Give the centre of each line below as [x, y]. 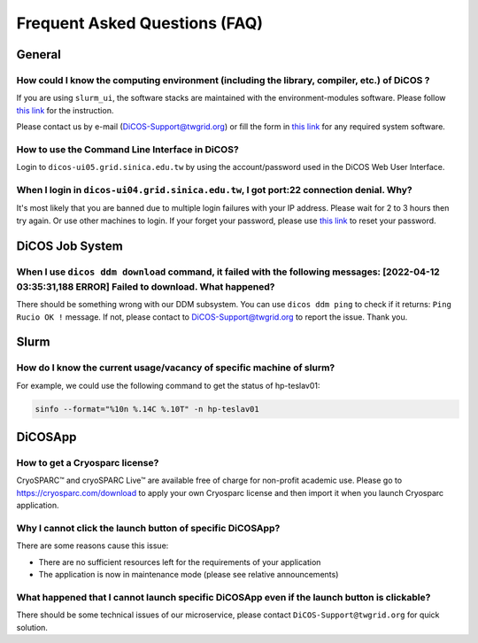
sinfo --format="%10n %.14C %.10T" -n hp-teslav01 [147, 409]
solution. [32, 627]
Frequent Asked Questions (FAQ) [139, 23]
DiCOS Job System [69, 246]
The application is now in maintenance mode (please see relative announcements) [189, 575]
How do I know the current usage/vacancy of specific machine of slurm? [176, 368]
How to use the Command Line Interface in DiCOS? [127, 149]
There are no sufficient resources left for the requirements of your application [180, 562]
